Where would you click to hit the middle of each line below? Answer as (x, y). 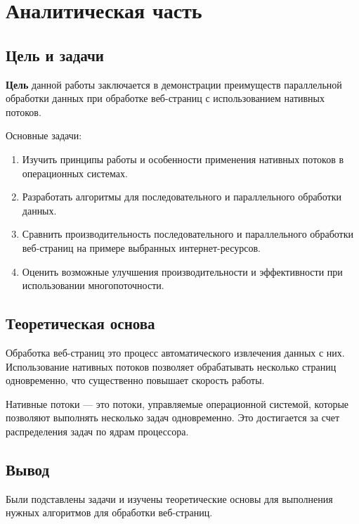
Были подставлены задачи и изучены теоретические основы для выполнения (169, 498)
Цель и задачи (55, 55)
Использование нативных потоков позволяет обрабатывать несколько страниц (171, 366)
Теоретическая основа (80, 323)
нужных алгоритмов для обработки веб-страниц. (109, 512)
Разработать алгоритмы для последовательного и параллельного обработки (182, 197)
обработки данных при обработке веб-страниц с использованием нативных (165, 98)
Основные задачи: (44, 135)
